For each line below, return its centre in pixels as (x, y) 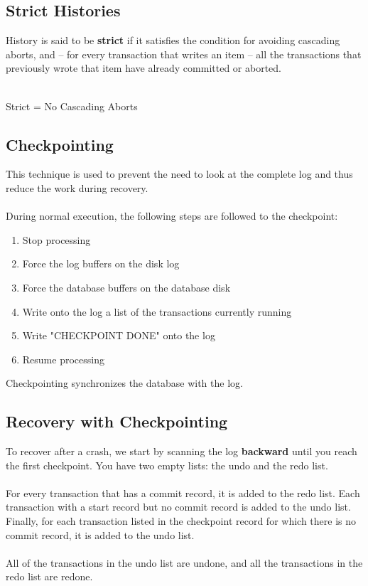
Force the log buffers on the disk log (101, 263)
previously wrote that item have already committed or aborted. (144, 68)
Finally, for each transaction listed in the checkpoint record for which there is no (181, 521)
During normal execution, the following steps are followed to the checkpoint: (172, 216)
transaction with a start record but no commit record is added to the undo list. (178, 507)
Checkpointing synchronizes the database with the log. (124, 383)
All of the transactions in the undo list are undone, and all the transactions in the (184, 562)
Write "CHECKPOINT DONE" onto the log (119, 335)
